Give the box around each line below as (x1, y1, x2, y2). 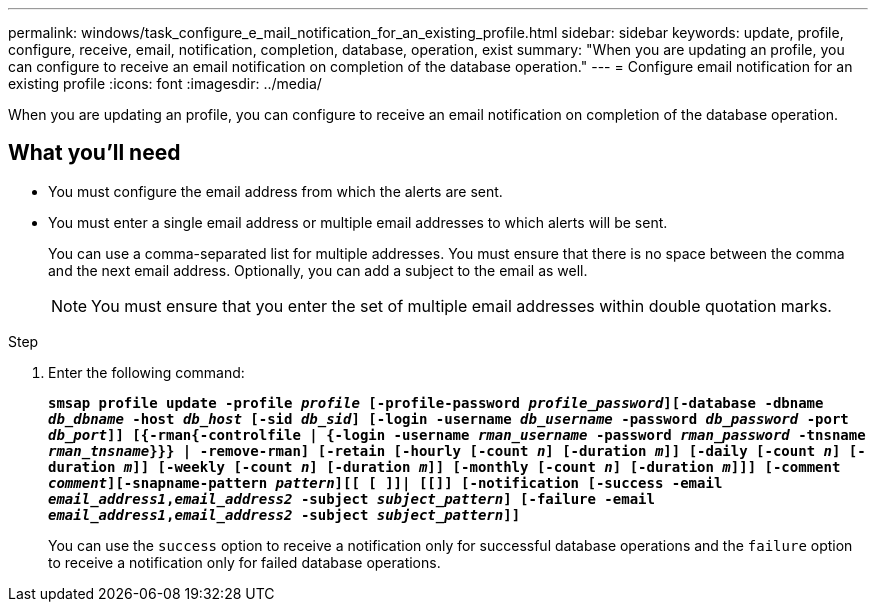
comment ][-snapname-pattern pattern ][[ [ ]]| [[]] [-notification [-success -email (48, 474, 723, 491)
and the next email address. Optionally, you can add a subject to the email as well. (48, 261, 588, 279)
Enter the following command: (48, 363, 245, 381)
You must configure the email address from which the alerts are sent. (48, 182, 503, 200)
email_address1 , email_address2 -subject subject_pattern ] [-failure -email (48, 490, 655, 507)
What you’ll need (8, 140, 181, 166)
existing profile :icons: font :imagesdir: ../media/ (8, 75, 322, 92)
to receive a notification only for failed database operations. (48, 553, 441, 571)
